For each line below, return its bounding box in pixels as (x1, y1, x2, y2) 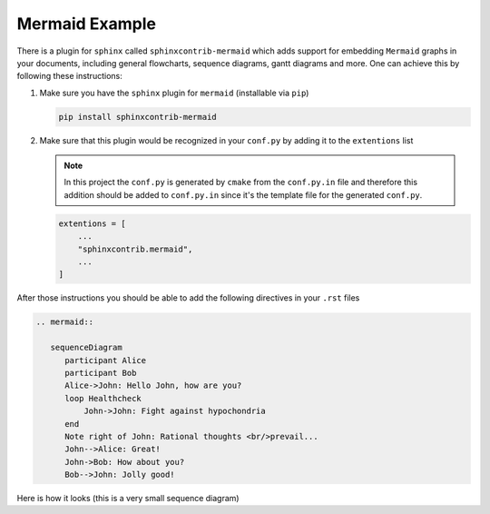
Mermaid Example (16, 14, 156, 34)
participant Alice (64, 355, 147, 365)
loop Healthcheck (64, 393, 142, 403)
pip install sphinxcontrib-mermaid (58, 112, 217, 122)
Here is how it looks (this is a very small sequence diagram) (16, 493, 240, 504)
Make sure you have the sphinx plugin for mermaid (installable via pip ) (39, 87, 309, 98)
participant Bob (64, 368, 137, 378)
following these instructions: (16, 71, 122, 82)
